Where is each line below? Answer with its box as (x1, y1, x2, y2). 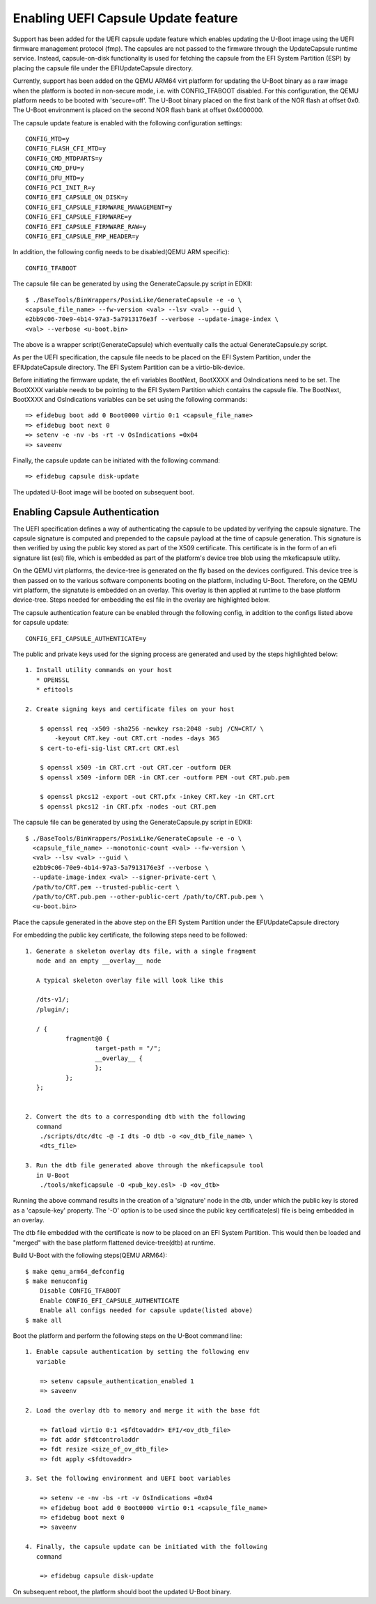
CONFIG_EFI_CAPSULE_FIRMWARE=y (25, 213, 132, 221)
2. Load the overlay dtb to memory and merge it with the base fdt (25, 1406, 260, 1414)
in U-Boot (36, 1171, 70, 1179)
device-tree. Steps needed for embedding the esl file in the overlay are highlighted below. (13, 595, 271, 604)
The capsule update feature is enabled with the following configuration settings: (13, 118, 243, 127)
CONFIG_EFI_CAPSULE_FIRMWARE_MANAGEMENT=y (25, 203, 173, 211)
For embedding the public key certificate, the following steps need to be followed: (13, 931, 247, 940)
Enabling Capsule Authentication (13, 506, 159, 518)
